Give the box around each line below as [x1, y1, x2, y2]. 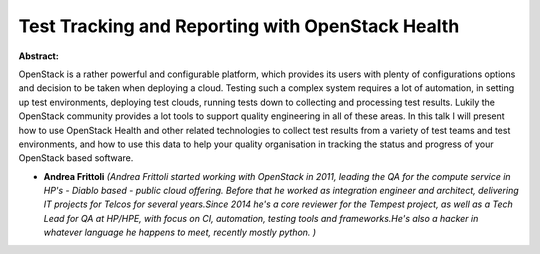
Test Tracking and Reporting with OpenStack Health [18, 15, 460, 37]
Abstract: [18, 50, 59, 62]
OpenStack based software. [18, 152, 134, 164]
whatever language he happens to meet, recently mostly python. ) [43, 226, 317, 239]
